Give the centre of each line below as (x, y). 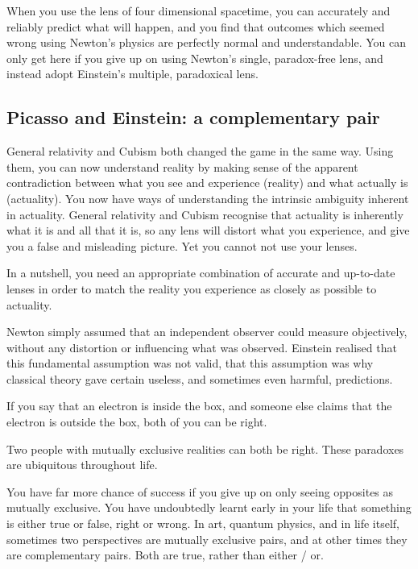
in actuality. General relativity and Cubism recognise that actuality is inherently (205, 214)
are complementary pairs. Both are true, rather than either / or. (165, 555)
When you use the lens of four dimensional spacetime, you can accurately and (199, 10)
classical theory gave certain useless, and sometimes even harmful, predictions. (200, 378)
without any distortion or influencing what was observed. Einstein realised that (202, 347)
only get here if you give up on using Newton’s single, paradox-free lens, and (195, 58)
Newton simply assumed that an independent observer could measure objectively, (207, 332)
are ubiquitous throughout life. (82, 465)
